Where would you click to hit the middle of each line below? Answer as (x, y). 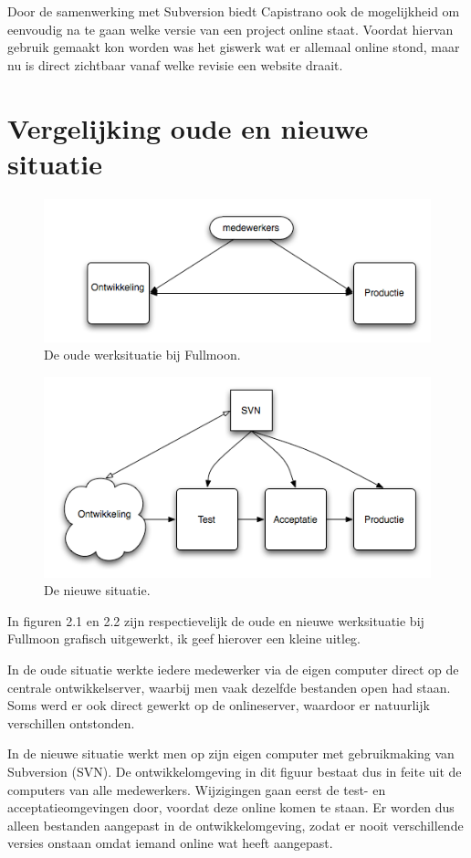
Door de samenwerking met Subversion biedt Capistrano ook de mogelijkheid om (234, 11)
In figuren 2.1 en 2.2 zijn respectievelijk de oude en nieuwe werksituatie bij (216, 620)
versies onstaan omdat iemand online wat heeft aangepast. (170, 843)
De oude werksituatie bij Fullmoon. (142, 355)
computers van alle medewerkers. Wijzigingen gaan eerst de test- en (197, 789)
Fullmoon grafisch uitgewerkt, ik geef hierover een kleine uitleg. (184, 638)
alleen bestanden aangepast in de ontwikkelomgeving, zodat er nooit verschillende (235, 825)
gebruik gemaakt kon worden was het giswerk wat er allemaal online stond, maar (234, 47)
